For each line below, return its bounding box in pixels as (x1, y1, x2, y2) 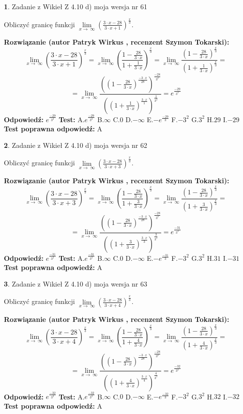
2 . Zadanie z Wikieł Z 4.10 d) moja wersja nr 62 (4, 140, 148, 150)
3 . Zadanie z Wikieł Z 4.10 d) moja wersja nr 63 (4, 278, 148, 288)
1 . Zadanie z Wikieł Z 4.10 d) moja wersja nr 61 (4, 1, 148, 11)
